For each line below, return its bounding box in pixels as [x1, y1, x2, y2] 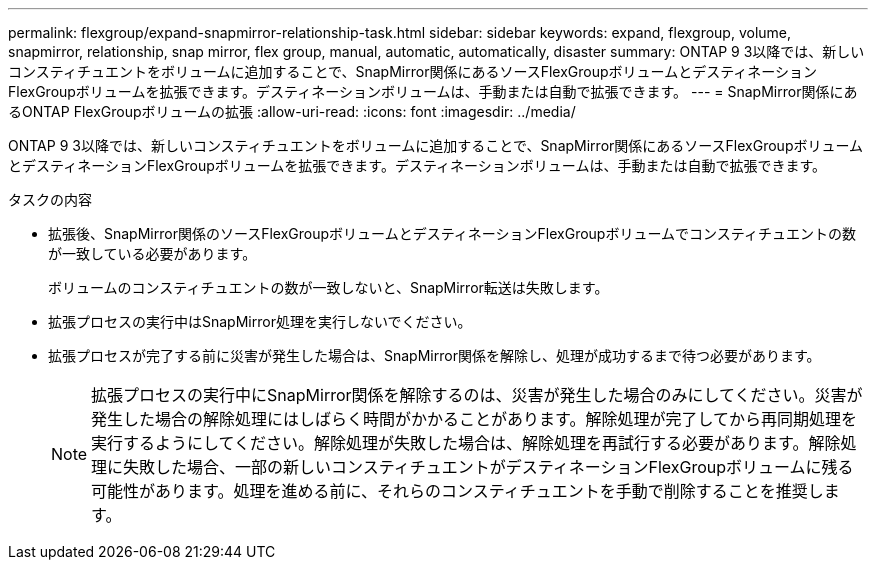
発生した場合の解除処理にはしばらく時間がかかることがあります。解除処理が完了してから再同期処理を [91, 409, 857, 429]
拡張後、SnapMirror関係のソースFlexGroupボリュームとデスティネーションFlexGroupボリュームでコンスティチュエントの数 [48, 225, 856, 242]
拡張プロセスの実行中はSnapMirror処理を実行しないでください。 [48, 313, 472, 330]
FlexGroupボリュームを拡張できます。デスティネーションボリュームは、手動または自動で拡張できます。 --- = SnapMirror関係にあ [8, 83, 858, 100]
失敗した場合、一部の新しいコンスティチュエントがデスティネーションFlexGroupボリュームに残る [123, 457, 854, 477]
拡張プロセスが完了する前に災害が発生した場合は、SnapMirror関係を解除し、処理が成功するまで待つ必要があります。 [48, 347, 821, 364]
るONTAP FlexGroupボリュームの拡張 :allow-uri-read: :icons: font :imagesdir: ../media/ [8, 103, 576, 120]
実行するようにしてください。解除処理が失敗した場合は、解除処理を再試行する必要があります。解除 [91, 433, 841, 453]
